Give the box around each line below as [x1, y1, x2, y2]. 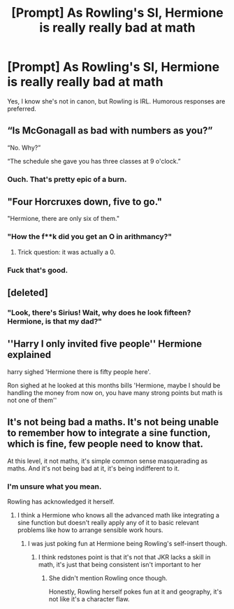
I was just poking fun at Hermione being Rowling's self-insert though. [27, 539, 228, 547]
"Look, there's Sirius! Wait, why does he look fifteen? [7, 308, 191, 317]
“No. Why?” [7, 143, 41, 152]
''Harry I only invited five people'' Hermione [7, 338, 203, 350]
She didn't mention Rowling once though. [48, 573, 168, 582]
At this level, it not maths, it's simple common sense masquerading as [7, 457, 208, 465]
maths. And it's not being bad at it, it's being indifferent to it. [7, 464, 180, 473]
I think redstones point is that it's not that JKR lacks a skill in [38, 552, 211, 561]
